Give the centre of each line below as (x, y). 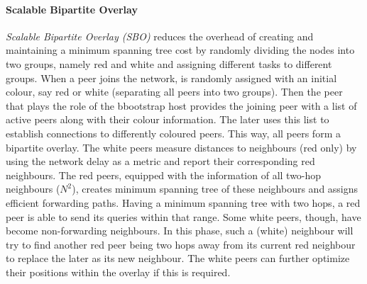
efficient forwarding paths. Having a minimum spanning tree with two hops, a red (183, 202)
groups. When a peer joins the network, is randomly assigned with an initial (171, 78)
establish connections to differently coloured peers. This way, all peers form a (173, 133)
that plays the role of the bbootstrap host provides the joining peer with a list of (181, 105)
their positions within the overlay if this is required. (118, 272)
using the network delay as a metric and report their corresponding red (160, 161)
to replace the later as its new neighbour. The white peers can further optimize (178, 258)
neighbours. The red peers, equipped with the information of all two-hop (164, 175)
